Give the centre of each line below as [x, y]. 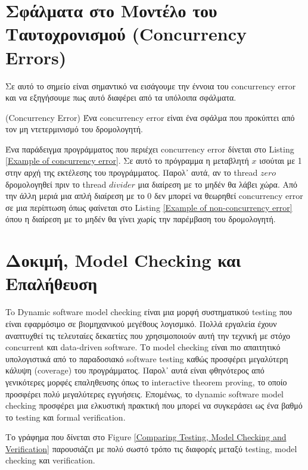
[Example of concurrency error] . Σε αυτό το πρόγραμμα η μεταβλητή [127, 161]
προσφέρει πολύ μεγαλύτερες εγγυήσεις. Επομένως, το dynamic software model [144, 393]
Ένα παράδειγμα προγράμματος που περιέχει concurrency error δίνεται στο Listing [150, 149]
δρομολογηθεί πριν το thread [56, 184]
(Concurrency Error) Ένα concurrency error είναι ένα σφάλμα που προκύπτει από [150, 117]
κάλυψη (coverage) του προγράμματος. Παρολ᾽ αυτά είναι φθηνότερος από [135, 370]
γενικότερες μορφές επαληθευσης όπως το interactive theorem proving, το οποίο [146, 382]
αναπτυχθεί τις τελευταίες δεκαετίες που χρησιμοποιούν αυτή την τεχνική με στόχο [148, 335]
